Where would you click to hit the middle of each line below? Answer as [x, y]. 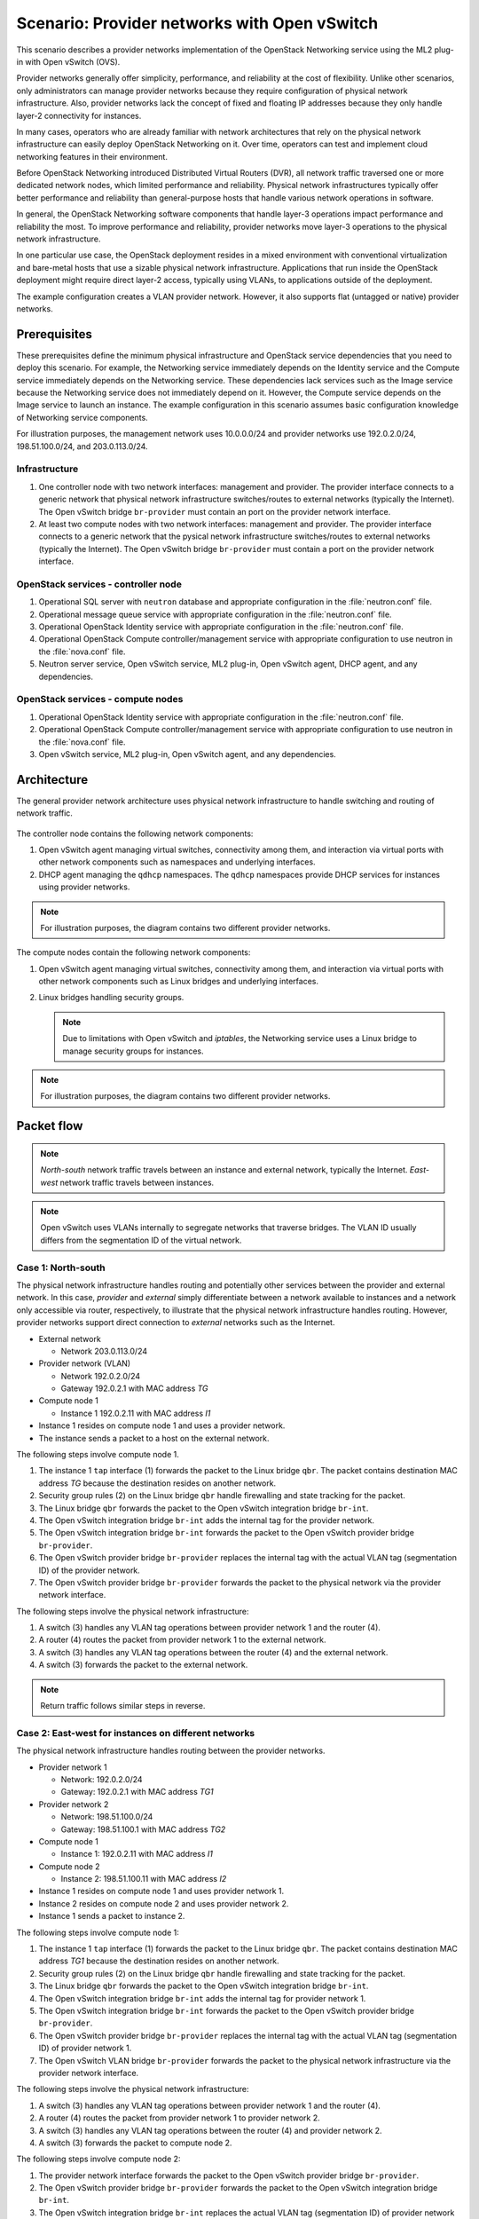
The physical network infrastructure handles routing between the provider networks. [171, 1751]
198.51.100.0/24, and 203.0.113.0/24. [82, 446]
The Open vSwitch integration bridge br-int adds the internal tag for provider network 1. [202, 1998]
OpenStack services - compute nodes [100, 699]
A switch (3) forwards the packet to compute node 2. [135, 2143]
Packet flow [50, 1126]
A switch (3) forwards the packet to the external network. [143, 1665]
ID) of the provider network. [90, 1570]
